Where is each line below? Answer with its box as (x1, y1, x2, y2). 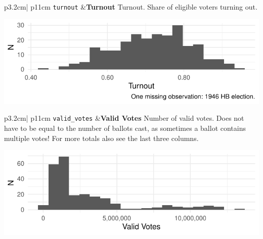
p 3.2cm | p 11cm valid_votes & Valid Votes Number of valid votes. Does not (4, 113, 244, 123)
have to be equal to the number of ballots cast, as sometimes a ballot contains (4, 122, 246, 133)
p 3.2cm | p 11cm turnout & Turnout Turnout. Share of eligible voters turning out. (4, 2, 257, 12)
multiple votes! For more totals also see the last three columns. (4, 132, 199, 143)
